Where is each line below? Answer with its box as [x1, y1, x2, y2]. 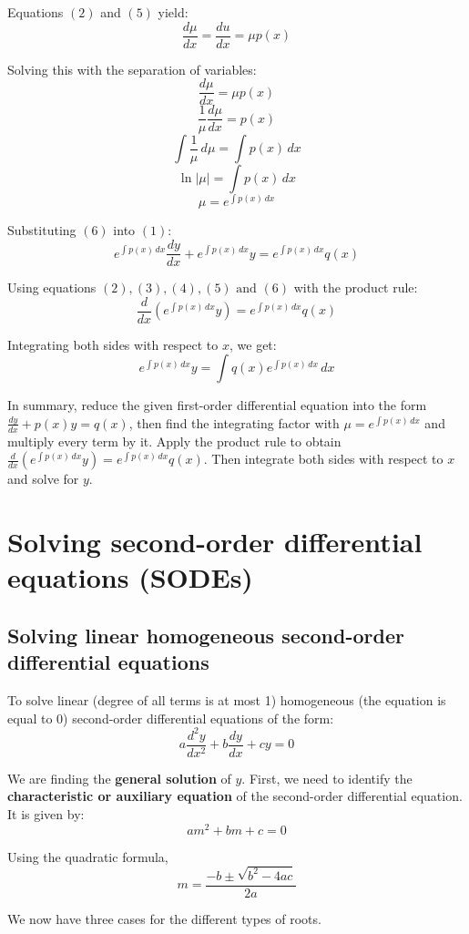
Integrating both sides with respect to [7, 334, 219, 354]
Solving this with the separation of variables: [7, 59, 257, 78]
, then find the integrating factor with [128, 413, 340, 432]
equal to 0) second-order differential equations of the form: [7, 708, 334, 727]
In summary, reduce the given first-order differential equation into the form [7, 395, 427, 415]
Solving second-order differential [7, 523, 423, 560]
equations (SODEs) [7, 559, 253, 596]
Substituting [7, 221, 76, 240]
